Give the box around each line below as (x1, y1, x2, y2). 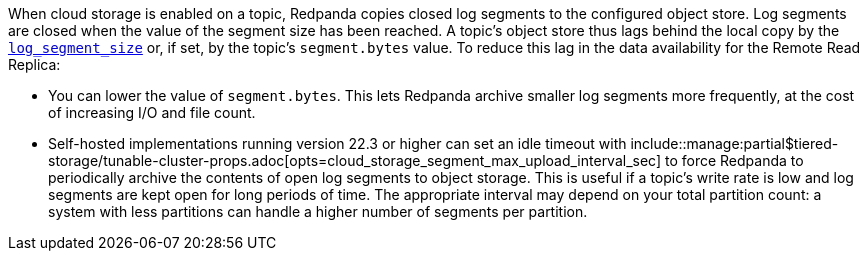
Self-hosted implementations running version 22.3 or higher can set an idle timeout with (48, 135, 627, 152)
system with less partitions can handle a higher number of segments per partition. (48, 203, 588, 220)
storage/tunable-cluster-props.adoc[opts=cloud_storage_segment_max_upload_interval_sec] (48, 152, 662, 169)
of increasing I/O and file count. (48, 104, 256, 121)
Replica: (8, 56, 61, 73)
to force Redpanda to (664, 152, 804, 169)
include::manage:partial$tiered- (630, 135, 839, 152)
